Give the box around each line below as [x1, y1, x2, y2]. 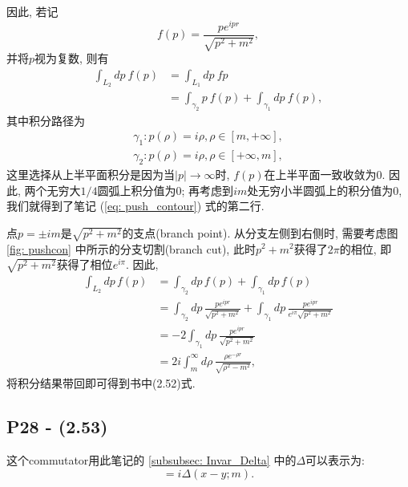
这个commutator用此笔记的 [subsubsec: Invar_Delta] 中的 [6, 452, 297, 469]
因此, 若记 [6, 3, 59, 19]
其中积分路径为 [6, 112, 85, 128]
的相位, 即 [339, 240, 392, 257]
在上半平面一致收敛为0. [264, 165, 386, 182]
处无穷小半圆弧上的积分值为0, [247, 181, 402, 198]
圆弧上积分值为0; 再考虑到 [97, 181, 234, 198]
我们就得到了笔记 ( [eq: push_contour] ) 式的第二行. [6, 197, 265, 214]
